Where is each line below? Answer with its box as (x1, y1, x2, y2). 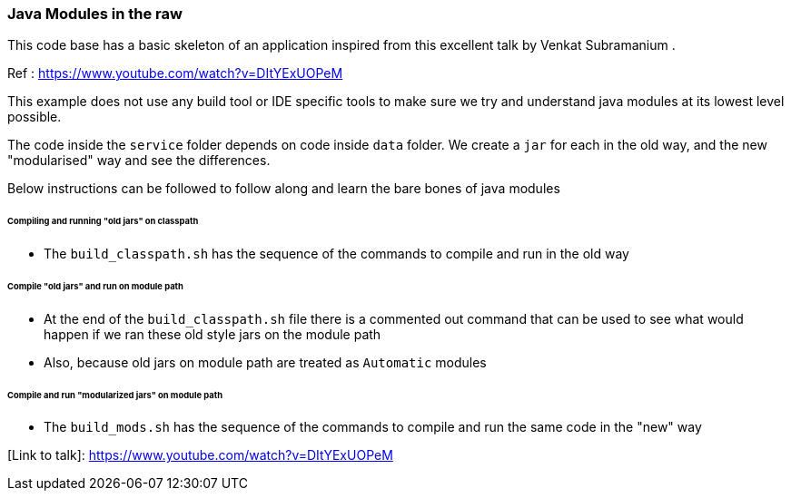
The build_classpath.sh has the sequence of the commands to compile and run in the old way (44, 246, 629, 262)
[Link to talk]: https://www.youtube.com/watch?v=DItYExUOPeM (7, 447, 393, 464)
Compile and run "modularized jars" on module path (7, 389, 222, 400)
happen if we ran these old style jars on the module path (44, 326, 381, 342)
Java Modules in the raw (7, 5, 183, 23)
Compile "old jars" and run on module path (7, 280, 183, 291)
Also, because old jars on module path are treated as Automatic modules (44, 354, 487, 370)
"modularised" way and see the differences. (7, 152, 271, 169)
